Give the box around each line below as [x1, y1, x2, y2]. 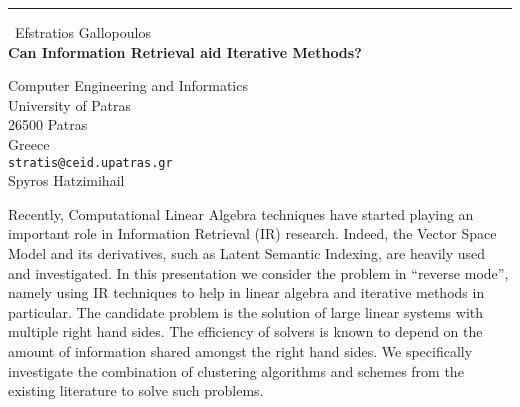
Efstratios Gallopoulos [15, 22, 151, 42]
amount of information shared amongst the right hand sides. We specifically [8, 340, 473, 361]
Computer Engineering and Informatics [8, 75, 248, 96]
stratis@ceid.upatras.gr [8, 155, 173, 170]
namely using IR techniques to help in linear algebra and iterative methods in [8, 282, 485, 303]
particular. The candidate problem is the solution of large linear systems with [8, 301, 484, 322]
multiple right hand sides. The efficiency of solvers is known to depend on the [8, 321, 483, 342]
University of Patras [8, 94, 131, 115]
